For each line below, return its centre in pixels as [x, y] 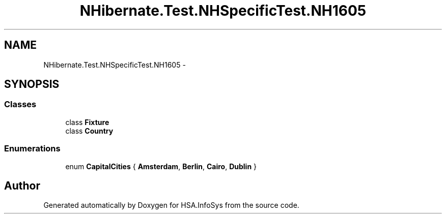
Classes [20, 104]
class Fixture [87, 122]
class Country [89, 131]
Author [22, 185]
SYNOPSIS [32, 84]
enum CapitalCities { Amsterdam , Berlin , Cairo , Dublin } [161, 166]
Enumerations [32, 149]
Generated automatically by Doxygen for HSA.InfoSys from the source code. [171, 205]
